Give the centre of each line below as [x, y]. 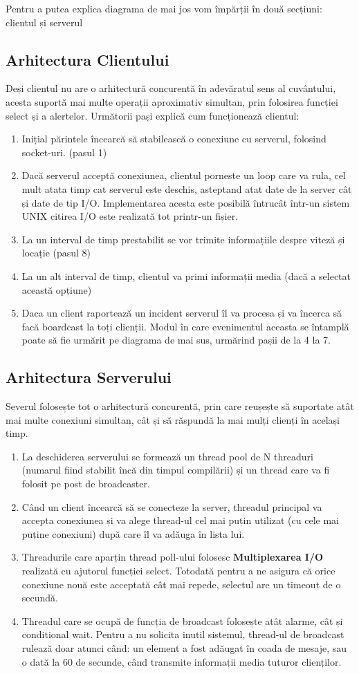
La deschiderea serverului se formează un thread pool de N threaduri [167, 456]
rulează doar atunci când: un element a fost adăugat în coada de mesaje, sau [184, 648]
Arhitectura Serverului [89, 377]
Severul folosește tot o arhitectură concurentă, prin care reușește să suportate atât [180, 406]
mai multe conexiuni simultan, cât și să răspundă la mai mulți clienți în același [173, 419]
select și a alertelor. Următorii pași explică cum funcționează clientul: [153, 115]
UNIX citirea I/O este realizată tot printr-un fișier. [130, 216]
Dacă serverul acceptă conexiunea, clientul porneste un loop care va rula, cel [184, 175]
